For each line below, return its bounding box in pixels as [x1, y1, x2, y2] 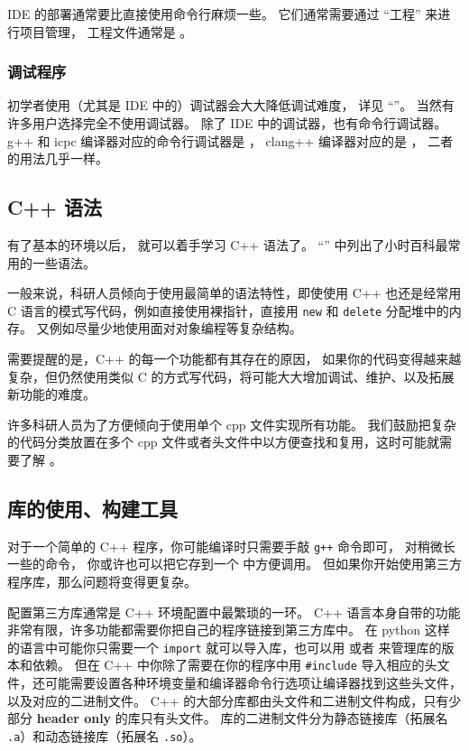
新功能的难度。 [7, 385, 96, 403]
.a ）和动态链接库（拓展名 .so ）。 [7, 726, 202, 745]
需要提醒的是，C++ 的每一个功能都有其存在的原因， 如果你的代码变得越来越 [7, 349, 462, 368]
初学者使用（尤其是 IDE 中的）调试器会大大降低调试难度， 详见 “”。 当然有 [7, 96, 455, 115]
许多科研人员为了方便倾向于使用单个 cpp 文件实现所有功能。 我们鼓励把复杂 [7, 414, 456, 433]
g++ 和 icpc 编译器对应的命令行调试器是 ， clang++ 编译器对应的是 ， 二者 [7, 131, 454, 150]
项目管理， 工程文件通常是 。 [19, 22, 193, 41]
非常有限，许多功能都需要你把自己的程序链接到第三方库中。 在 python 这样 [7, 620, 450, 639]
